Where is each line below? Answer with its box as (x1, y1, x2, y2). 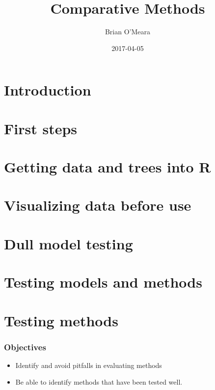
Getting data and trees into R (4, 157, 211, 177)
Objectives (4, 341, 46, 353)
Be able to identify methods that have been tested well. (15, 376, 183, 387)
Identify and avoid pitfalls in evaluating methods (15, 360, 162, 370)
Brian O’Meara (105, 26, 151, 37)
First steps (4, 118, 78, 138)
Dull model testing (4, 233, 133, 253)
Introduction (4, 80, 91, 100)
